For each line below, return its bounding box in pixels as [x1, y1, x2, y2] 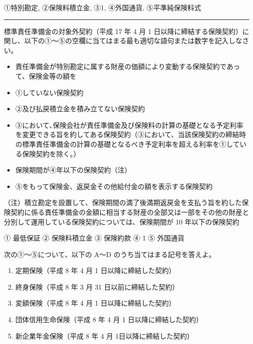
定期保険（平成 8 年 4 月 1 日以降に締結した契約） [15, 265, 176, 275]
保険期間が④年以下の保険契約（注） [15, 165, 131, 175]
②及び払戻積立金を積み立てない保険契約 [15, 103, 145, 114]
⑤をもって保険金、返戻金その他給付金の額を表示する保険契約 [15, 181, 213, 191]
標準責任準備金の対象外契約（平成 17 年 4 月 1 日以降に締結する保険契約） [4, 26, 242, 36]
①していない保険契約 [15, 87, 84, 97]
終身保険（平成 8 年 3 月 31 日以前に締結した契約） [15, 281, 179, 292]
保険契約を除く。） [22, 148, 80, 158]
